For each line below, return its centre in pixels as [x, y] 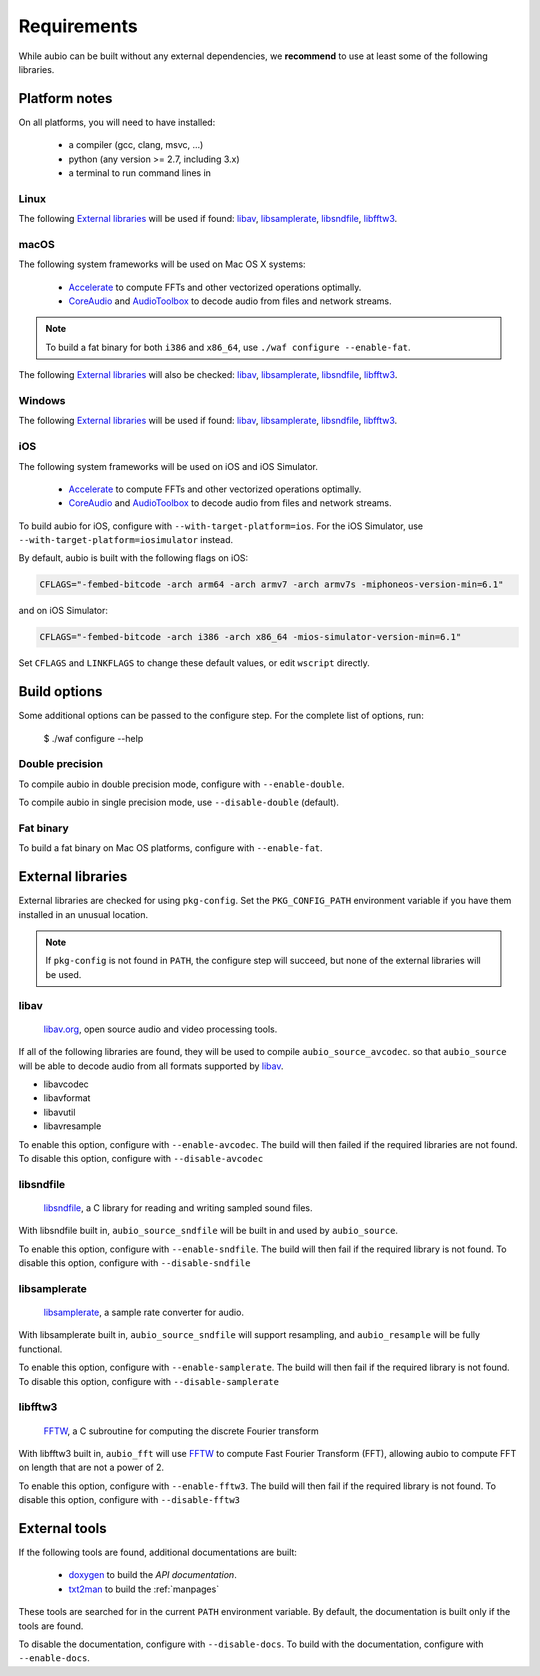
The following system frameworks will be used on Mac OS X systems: [162, 264]
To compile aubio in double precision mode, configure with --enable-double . [181, 784]
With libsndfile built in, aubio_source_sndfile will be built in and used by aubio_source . [208, 1231]
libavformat [67, 1098]
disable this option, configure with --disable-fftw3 [129, 1500]
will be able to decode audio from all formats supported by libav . [151, 1066]
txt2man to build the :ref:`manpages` [144, 1589]
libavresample [72, 1126]
